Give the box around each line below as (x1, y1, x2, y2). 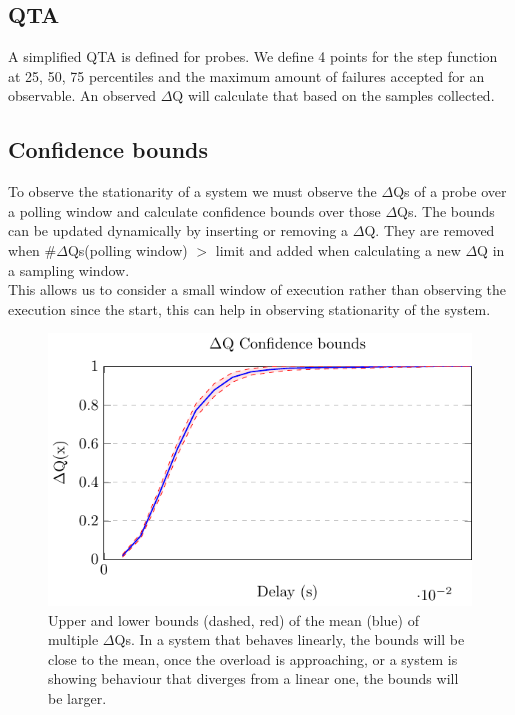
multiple (48, 629, 99, 650)
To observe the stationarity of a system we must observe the (8, 181, 377, 202)
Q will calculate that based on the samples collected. (172, 85, 495, 106)
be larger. (48, 687, 107, 708)
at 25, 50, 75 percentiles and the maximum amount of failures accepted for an (8, 65, 485, 86)
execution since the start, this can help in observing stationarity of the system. (8, 298, 491, 319)
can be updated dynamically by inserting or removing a (8, 220, 349, 241)
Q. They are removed (364, 220, 495, 241)
